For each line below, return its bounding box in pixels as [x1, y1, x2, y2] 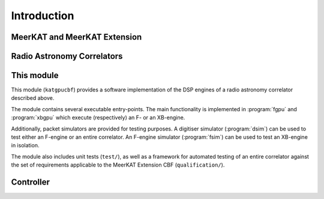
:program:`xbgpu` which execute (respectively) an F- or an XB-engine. [11, 114, 185, 121]
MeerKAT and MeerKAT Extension [11, 32, 142, 42]
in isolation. [11, 142, 40, 149]
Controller [11, 177, 50, 188]
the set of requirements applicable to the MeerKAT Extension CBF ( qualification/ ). [11, 161, 225, 168]
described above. [11, 94, 55, 102]
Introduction [11, 9, 74, 22]
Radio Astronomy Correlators [11, 51, 123, 61]
